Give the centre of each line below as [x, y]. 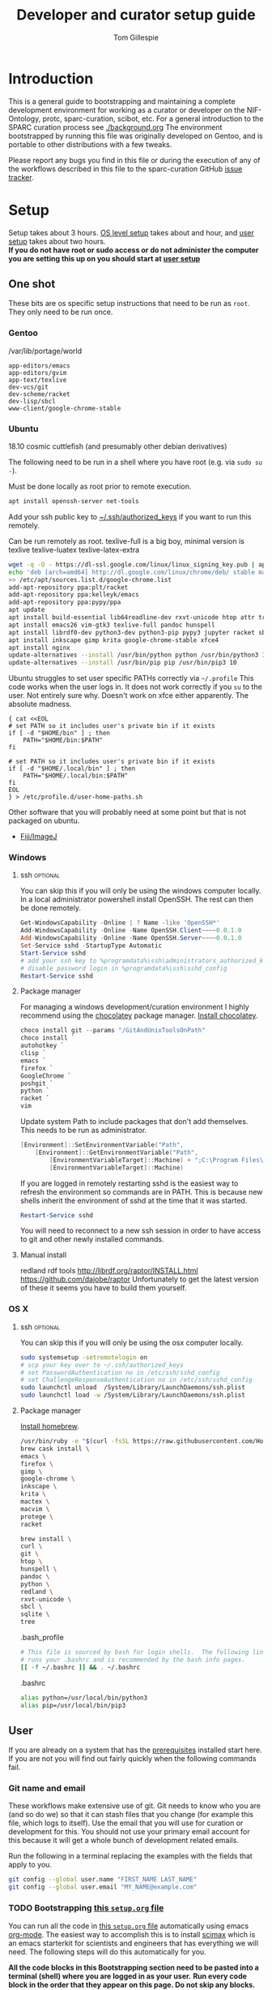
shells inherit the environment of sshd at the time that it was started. [134, 1200]
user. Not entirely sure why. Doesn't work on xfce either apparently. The [129, 696]
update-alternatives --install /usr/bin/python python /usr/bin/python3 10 [139, 655]
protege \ [37, 1516]
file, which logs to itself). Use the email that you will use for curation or [126, 1823]
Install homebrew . [49, 1426]
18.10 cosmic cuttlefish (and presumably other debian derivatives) [118, 446]
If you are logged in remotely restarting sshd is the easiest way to [129, 1183]
